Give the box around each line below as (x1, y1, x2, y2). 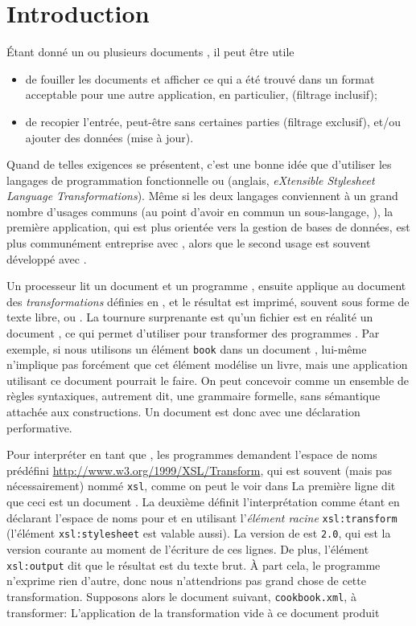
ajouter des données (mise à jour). (25, 129, 194, 145)
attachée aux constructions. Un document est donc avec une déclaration (6, 403, 360, 420)
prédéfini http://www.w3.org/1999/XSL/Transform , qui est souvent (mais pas (6, 461, 393, 478)
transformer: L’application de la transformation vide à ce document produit (6, 603, 380, 620)
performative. (6, 419, 72, 436)
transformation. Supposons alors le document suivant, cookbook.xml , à (6, 587, 356, 604)
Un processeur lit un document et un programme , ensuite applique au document (6, 277, 406, 294)
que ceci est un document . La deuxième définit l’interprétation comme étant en (6, 493, 400, 510)
